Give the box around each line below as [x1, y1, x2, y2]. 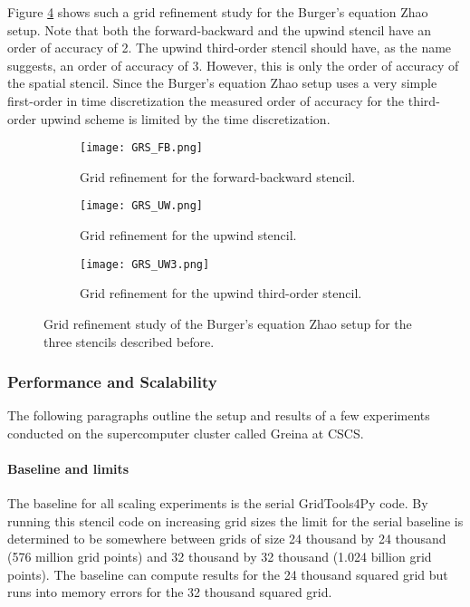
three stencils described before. [43, 332, 215, 351]
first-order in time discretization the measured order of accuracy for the [7, 91, 405, 110]
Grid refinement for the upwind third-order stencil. [80, 284, 362, 303]
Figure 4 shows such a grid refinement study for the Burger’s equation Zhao [7, 3, 428, 21]
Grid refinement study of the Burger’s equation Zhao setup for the [43, 313, 412, 332]
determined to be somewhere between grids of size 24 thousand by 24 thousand [7, 529, 446, 548]
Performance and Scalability [7, 371, 217, 393]
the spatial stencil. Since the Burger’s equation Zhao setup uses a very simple [7, 73, 437, 92]
